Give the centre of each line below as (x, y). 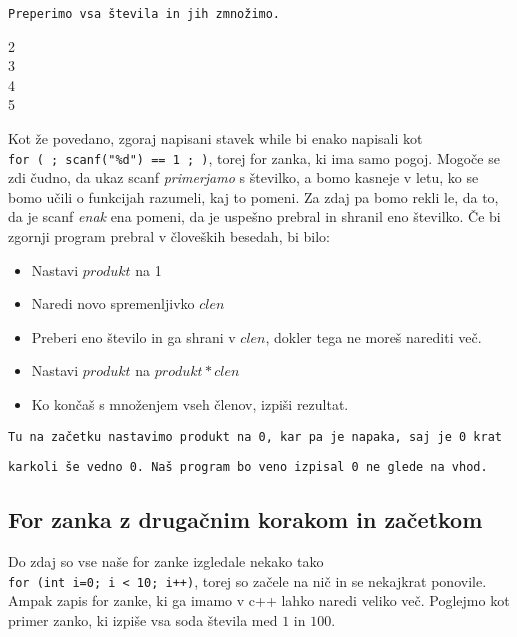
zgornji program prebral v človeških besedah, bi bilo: (169, 236)
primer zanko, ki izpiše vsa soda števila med (143, 619)
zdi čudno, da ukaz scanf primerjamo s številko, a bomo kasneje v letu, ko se (243, 177)
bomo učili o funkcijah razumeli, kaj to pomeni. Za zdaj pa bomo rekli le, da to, (253, 196)
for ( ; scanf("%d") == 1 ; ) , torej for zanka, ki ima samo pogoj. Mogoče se (254, 157)
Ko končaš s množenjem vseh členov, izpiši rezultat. (190, 404)
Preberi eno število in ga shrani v (133, 336)
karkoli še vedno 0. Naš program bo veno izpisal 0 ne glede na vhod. (248, 467)
